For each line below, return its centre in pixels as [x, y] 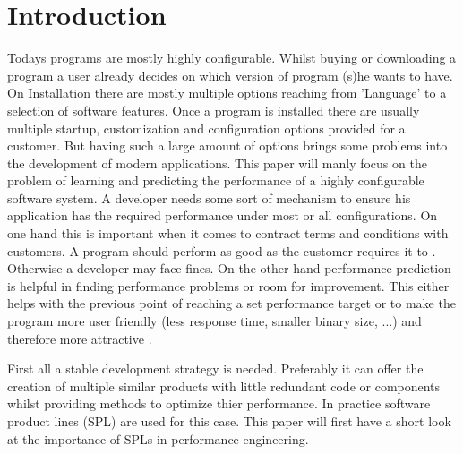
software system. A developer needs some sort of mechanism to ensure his [209, 197]
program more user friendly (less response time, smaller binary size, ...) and [214, 321]
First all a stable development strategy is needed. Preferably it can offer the [215, 368]
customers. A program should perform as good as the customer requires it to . [222, 250]
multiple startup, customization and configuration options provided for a [206, 128]
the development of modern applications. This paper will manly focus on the [217, 163]
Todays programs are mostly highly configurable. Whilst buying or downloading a [232, 58]
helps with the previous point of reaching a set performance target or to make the [231, 303]
